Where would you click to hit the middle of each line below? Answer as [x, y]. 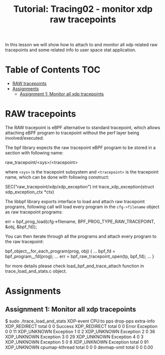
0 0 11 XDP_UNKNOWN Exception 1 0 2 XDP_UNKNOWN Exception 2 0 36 [80, 332]
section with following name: [34, 153]
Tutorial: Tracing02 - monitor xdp [83, 9]
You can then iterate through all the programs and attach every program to [81, 236]
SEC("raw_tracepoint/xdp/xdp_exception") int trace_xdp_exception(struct [80, 187]
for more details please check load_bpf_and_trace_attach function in [75, 266]
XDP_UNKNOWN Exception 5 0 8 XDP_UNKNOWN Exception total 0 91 [77, 342]
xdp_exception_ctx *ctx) [30, 192]
